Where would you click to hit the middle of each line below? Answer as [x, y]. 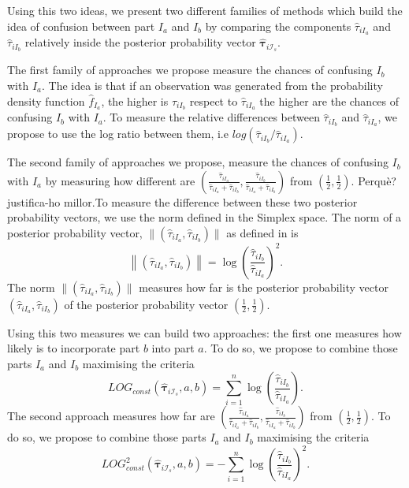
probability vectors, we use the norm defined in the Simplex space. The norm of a [204, 217]
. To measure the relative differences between [211, 117]
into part [173, 348]
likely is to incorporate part [74, 348]
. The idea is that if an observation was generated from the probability [212, 85]
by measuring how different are [120, 180]
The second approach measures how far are [111, 416]
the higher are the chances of [329, 101]
